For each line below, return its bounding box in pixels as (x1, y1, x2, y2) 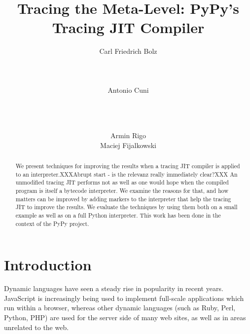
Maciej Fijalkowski (100, 140, 156, 150)
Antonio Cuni (107, 84, 149, 95)
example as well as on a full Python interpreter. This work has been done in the (15, 211, 221, 219)
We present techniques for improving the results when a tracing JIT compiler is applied (15, 162, 240, 170)
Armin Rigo (110, 130, 146, 141)
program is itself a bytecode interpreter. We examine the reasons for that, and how (15, 186, 228, 195)
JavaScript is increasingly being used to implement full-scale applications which (4, 293, 244, 303)
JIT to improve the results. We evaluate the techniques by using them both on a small (15, 203, 238, 211)
